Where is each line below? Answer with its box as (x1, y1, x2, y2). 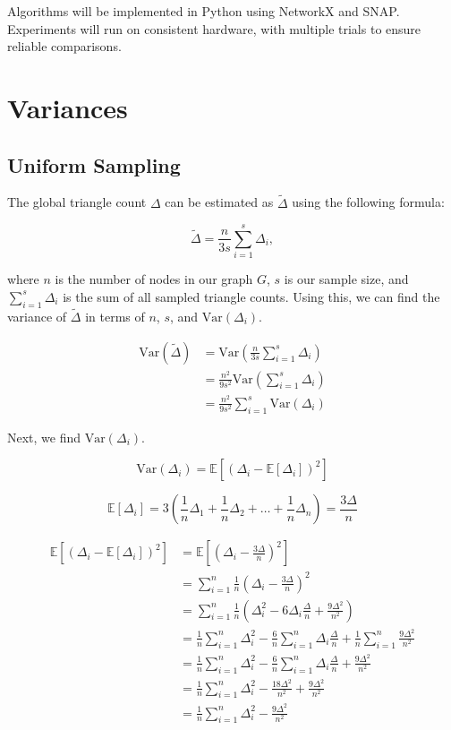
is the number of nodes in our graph (55, 270, 253, 288)
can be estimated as (165, 193, 274, 211)
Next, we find (7, 427, 81, 446)
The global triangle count (7, 193, 147, 211)
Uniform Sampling (7, 150, 181, 178)
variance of (7, 306, 67, 325)
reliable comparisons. (7, 37, 122, 56)
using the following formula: (292, 193, 445, 211)
